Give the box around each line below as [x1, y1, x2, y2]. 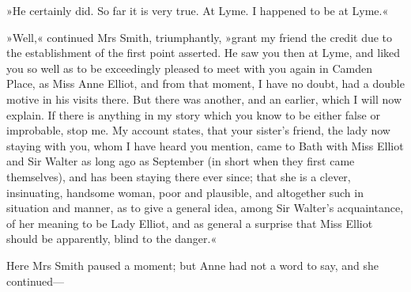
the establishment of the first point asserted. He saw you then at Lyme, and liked [6, 44, 401, 61]
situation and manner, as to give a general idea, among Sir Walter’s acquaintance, [6, 199, 404, 216]
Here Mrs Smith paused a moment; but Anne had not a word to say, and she [6, 256, 379, 273]
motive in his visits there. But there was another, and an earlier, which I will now [6, 90, 402, 107]
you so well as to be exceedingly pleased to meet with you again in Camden [6, 59, 372, 76]
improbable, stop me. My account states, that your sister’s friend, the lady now [6, 122, 390, 138]
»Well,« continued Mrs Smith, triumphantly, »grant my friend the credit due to [6, 28, 393, 45]
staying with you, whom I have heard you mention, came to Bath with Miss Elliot [6, 137, 404, 154]
